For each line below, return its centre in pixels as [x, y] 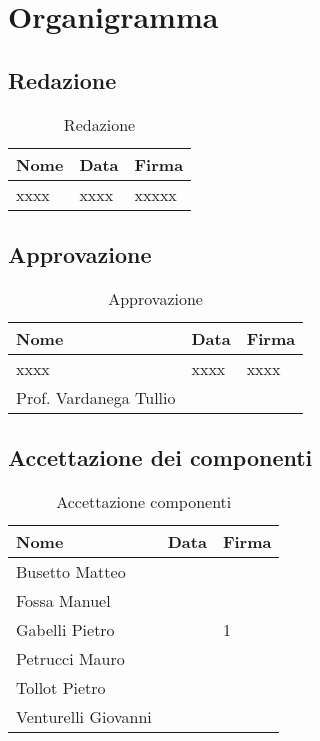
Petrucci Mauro [70, 658]
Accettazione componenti [144, 501]
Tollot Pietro [61, 687]
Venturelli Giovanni [84, 716]
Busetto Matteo [71, 571]
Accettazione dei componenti [160, 457]
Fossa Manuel [63, 600]
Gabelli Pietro [65, 629]
